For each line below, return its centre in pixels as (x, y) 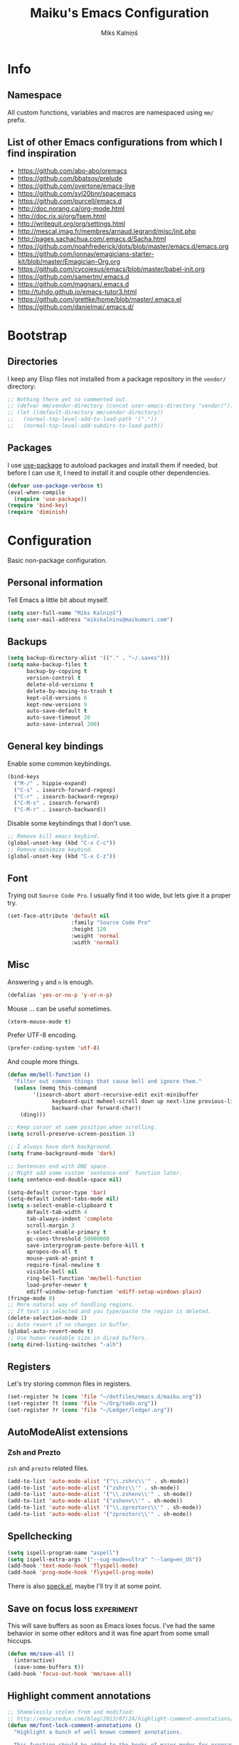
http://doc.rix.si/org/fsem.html (62, 216)
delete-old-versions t (60, 685)
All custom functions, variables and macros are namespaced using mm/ (111, 112)
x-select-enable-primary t (66, 1232)
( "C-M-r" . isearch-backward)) (60, 810)
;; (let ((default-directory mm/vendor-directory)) (85, 413)
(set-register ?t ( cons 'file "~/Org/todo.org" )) (83, 1403)
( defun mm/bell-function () (49, 1075)
